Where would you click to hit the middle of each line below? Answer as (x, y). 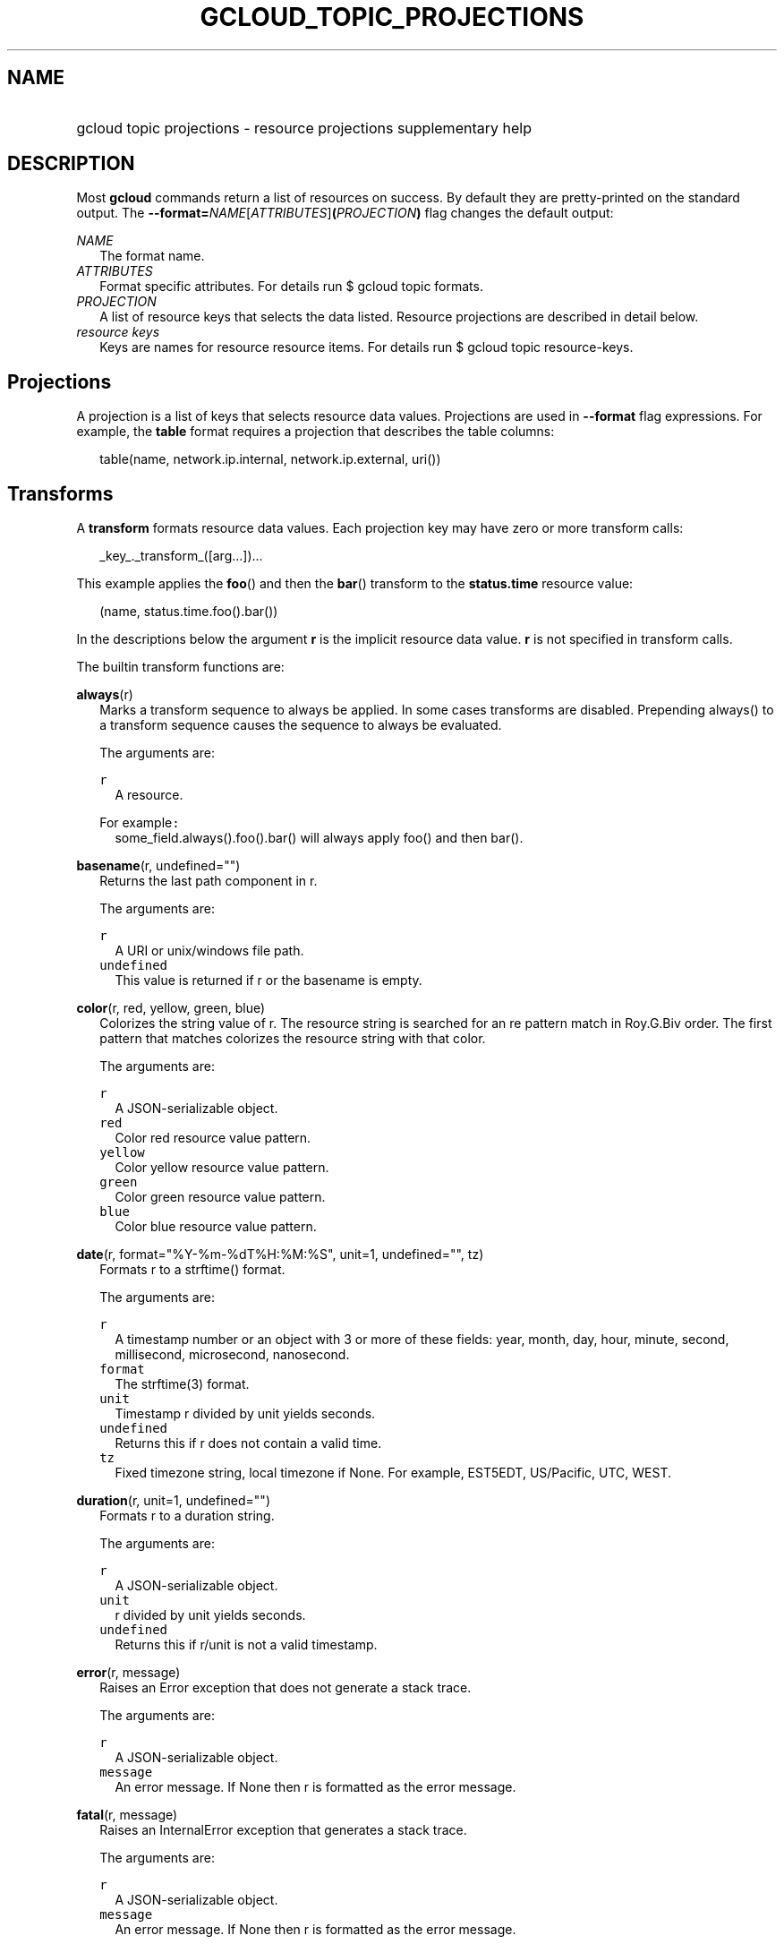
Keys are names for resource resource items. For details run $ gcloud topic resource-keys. (366, 347)
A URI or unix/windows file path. (209, 951)
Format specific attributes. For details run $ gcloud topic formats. (291, 287)
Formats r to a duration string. (187, 1516)
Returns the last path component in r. (209, 881)
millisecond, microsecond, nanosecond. (232, 1355)
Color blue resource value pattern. (216, 1227)
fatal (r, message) (127, 1815)
